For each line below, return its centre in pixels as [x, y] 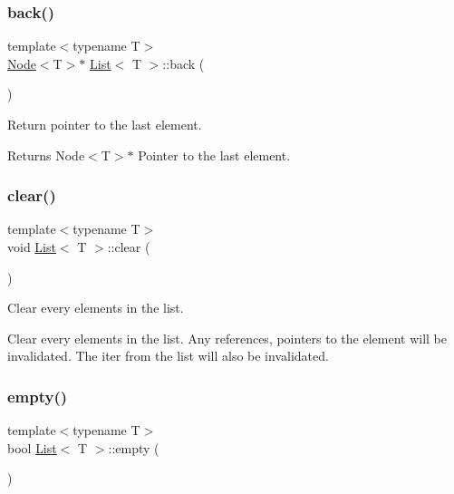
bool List [32, 447]
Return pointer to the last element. [105, 124]
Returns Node [46, 155]
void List [32, 247]
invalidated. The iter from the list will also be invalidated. [168, 356]
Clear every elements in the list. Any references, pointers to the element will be [227, 338]
